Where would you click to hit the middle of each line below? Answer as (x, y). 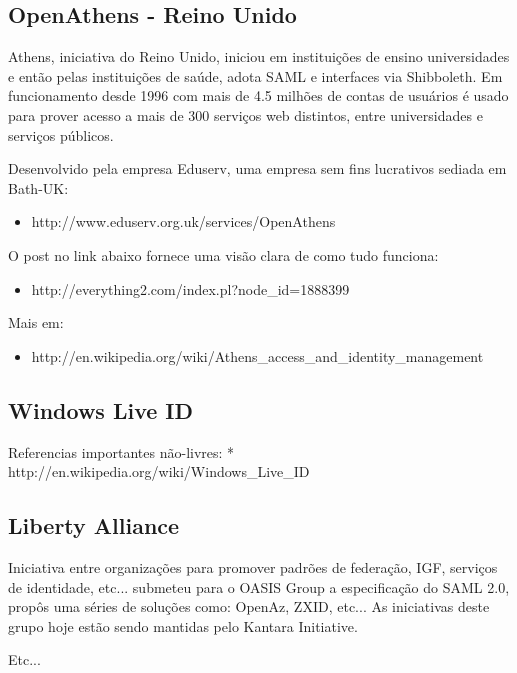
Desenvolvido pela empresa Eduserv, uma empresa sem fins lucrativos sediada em (257, 168)
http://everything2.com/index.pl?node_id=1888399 (190, 288)
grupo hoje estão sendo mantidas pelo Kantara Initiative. (183, 625)
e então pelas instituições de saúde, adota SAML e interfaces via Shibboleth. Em (255, 75)
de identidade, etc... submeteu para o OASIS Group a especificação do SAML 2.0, (259, 586)
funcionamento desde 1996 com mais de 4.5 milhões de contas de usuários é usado (258, 95)
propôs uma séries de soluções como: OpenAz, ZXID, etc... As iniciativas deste (249, 606)
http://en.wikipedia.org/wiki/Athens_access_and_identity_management (257, 355)
